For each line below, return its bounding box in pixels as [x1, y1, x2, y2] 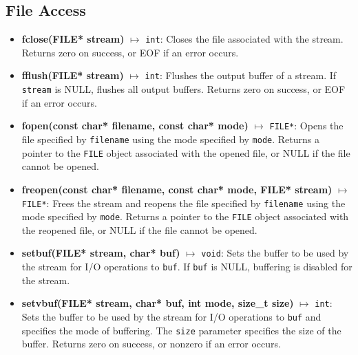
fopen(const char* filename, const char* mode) [21, 118, 249, 133]
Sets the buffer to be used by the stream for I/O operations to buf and [21, 309, 322, 323]
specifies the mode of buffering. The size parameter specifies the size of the [21, 323, 341, 337]
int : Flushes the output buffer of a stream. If [145, 68, 337, 83]
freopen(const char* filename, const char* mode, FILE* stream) [21, 182, 333, 196]
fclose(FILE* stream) [21, 32, 125, 46]
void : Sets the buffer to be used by [201, 246, 349, 260]
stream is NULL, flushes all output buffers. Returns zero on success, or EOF [21, 82, 346, 96]
